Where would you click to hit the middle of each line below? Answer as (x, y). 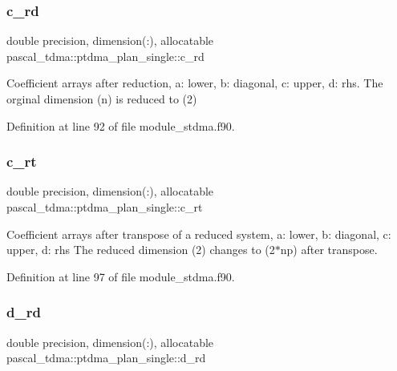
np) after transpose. (329, 250)
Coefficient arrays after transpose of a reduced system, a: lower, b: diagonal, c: (199, 234)
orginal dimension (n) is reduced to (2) (102, 99)
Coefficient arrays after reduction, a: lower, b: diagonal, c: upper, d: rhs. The (195, 83)
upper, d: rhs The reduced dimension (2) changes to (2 (141, 250)
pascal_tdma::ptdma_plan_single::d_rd (106, 358)
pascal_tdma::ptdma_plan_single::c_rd (105, 56)
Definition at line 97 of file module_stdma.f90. (121, 276)
